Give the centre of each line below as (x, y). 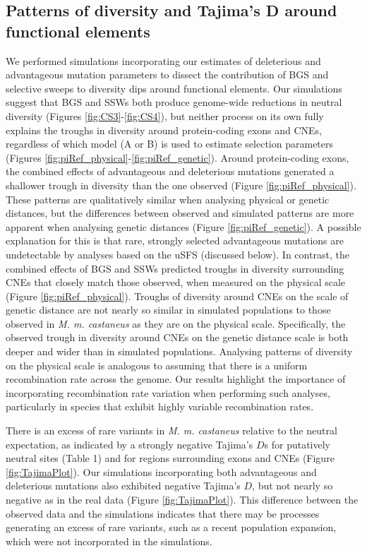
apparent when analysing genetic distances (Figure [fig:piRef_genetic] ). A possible (183, 226)
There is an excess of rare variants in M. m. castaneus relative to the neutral (172, 430)
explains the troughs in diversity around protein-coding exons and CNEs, (164, 130)
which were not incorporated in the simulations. (109, 541)
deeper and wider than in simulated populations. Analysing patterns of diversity (179, 351)
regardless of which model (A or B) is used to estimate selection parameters (170, 144)
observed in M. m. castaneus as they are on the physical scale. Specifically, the (176, 323)
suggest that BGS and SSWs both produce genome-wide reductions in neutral (174, 102)
